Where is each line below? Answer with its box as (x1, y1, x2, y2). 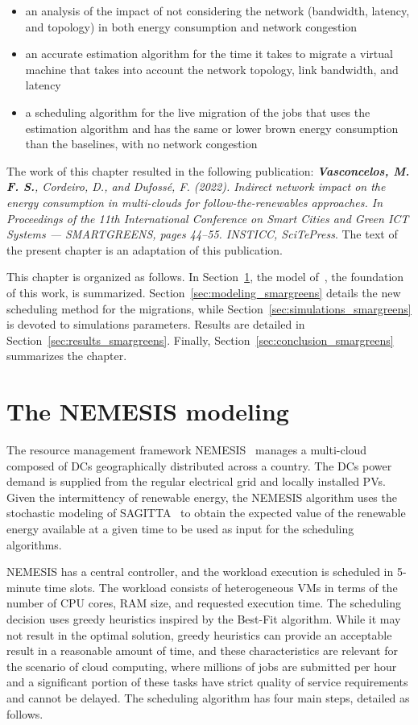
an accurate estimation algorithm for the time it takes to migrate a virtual (25, 45, 393, 62)
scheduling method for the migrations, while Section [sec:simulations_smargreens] (6, 300, 412, 317)
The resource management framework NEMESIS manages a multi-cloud (6, 441, 367, 458)
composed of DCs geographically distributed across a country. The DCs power (6, 457, 392, 474)
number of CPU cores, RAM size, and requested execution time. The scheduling (6, 594, 401, 611)
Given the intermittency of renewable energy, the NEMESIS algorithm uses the (6, 488, 397, 505)
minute (6, 578, 41, 595)
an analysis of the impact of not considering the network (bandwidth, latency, (25, 2, 410, 19)
